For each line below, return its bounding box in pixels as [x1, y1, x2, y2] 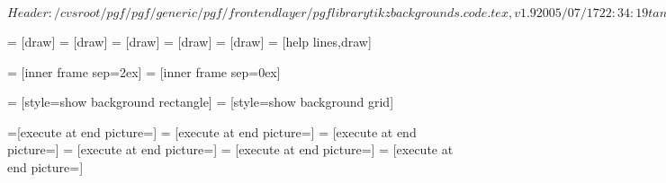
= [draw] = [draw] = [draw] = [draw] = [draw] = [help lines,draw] [7, 32, 372, 50]
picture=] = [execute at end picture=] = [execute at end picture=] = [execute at [7, 140, 454, 159]
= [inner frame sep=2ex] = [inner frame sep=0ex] [7, 62, 281, 81]
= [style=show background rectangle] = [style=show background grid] [7, 92, 394, 111]
